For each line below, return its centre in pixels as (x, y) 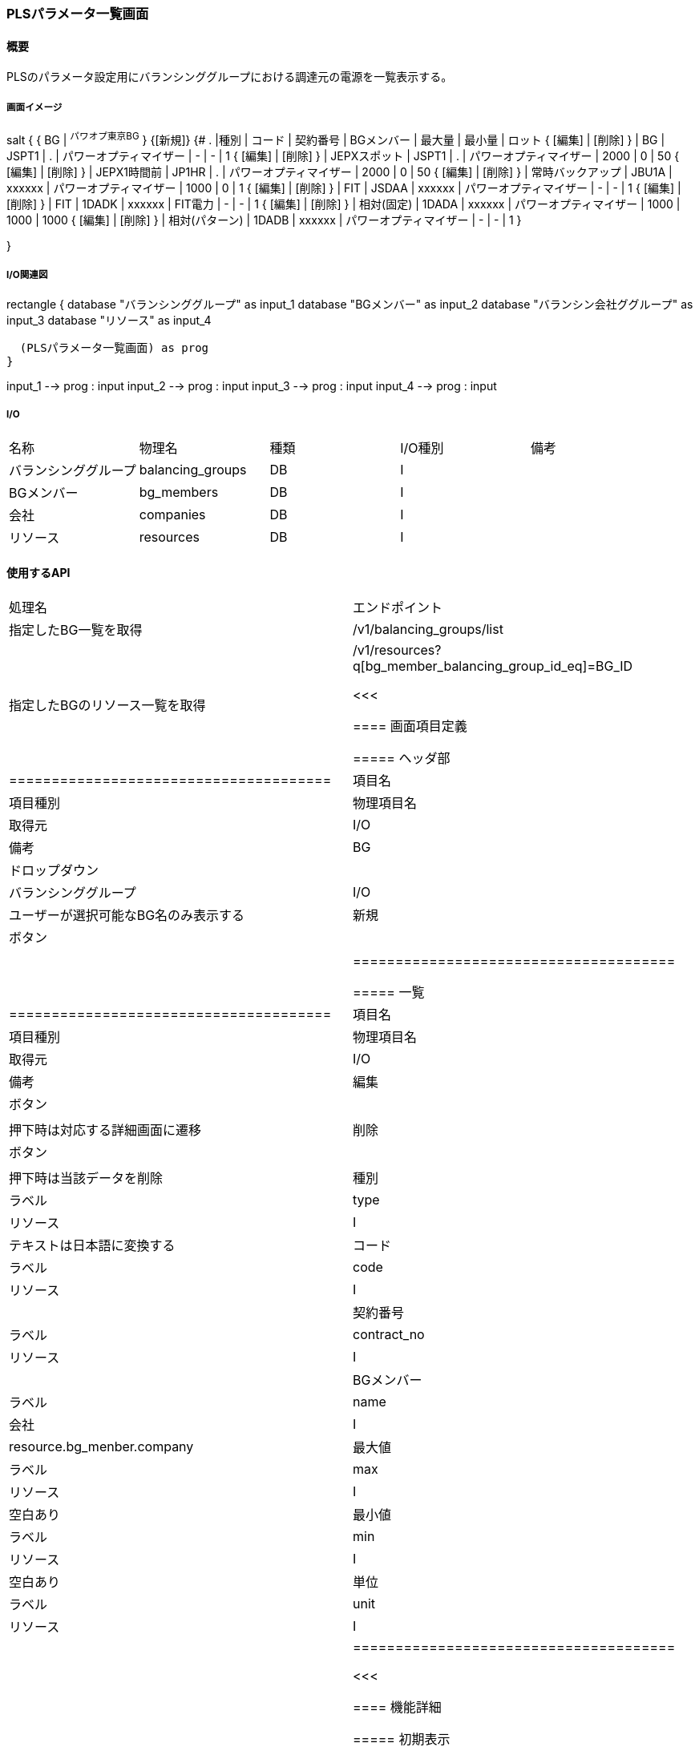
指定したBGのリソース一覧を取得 (107, 706)
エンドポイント (398, 608)
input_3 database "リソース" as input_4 (109, 321)
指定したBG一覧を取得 (76, 630)
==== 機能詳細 (397, 1707)
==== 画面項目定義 (410, 726)
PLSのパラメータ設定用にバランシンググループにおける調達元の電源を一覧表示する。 (230, 77)
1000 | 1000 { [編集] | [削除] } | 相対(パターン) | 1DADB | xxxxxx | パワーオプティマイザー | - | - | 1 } (264, 220)
